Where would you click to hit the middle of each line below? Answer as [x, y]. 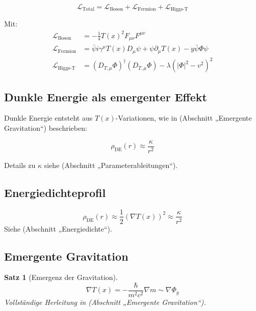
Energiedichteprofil [55, 192]
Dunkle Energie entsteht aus [48, 118]
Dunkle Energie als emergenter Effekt [106, 96]
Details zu [20, 165]
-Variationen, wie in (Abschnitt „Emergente [184, 118]
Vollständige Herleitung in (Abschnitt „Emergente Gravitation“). [105, 302]
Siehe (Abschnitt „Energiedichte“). [58, 228]
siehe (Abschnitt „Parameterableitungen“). [111, 165]
